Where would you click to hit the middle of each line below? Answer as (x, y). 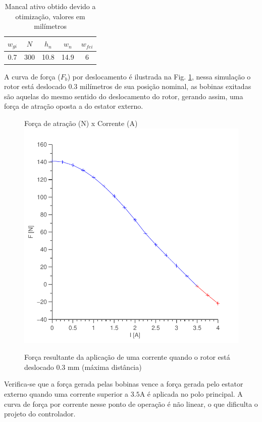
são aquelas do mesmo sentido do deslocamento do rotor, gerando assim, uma (124, 96)
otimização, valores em (50, 16)
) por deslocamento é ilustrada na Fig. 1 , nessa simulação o (159, 76)
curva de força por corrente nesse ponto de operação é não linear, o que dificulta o (131, 404)
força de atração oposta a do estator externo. (74, 106)
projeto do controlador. (40, 414)
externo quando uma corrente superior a (66, 393)
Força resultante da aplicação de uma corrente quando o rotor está (127, 357)
